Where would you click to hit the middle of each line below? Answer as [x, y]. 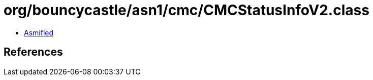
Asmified [39, 32]
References [33, 52]
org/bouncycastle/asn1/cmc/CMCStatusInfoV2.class [186, 10]
